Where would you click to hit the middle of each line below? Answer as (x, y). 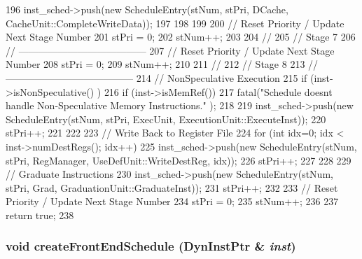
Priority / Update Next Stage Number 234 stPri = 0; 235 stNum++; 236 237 (172, 201)
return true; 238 (40, 215)
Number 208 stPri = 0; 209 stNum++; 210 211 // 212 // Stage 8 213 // (162, 64)
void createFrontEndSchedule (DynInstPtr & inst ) (151, 246)
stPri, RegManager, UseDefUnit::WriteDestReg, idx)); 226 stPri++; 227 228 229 (179, 160)
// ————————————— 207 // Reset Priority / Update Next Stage (170, 50)
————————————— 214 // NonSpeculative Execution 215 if (156, 77)
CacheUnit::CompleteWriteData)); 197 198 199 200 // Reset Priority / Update (175, 23)
